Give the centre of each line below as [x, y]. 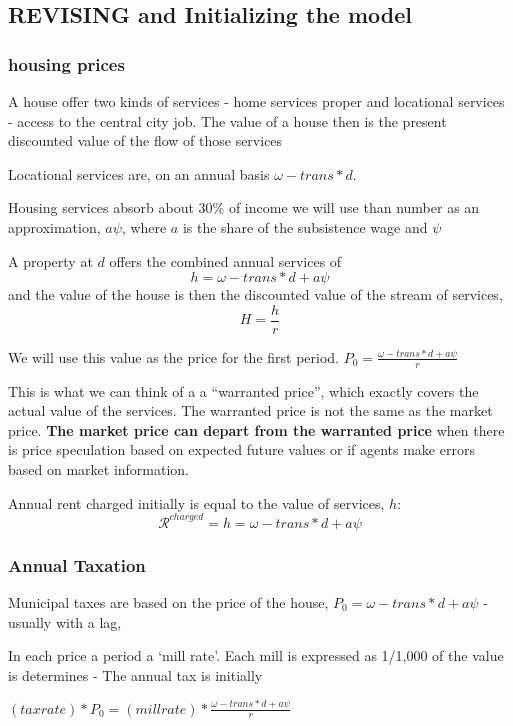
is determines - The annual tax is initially [135, 674]
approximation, [54, 226]
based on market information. [99, 469]
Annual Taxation [77, 564]
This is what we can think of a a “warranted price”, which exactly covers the [243, 390]
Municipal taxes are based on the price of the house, [168, 601]
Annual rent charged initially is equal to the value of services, [196, 502]
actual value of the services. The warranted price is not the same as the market [250, 410]
